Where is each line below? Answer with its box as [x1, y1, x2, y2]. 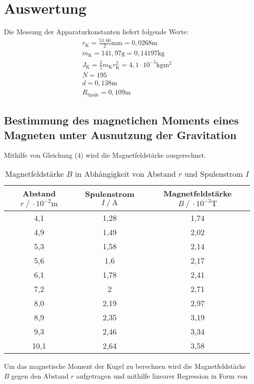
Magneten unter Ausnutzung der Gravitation [4, 127, 237, 142]
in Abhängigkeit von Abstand [75, 168, 176, 179]
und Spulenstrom [184, 168, 243, 179]
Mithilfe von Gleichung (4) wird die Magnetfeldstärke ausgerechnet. [4, 150, 206, 160]
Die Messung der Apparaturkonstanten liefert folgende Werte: [4, 26, 189, 37]
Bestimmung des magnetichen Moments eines [4, 113, 239, 128]
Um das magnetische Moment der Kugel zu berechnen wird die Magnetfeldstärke [4, 360, 246, 371]
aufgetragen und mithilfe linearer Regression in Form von [76, 370, 248, 381]
